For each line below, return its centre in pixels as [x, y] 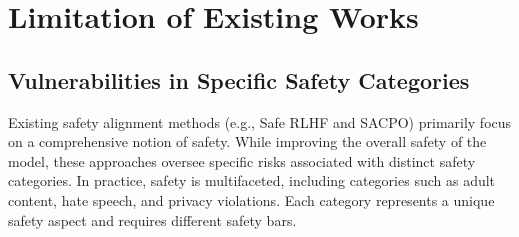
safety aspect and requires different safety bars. [152, 219]
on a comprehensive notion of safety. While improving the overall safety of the [247, 141]
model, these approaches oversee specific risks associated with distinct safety [242, 160]
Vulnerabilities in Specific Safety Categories [239, 79]
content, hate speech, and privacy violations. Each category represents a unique [251, 199]
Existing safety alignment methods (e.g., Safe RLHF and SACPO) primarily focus [260, 121]
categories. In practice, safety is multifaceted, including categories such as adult [252, 180]
